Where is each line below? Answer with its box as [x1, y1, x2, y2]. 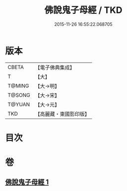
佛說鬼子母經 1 [5, 178, 49, 187]
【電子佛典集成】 [35, 64, 75, 71]
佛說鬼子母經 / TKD [44, 4, 123, 16]
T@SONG [7, 91, 31, 98]
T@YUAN [7, 101, 30, 108]
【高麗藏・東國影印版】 [35, 110, 90, 117]
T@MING [7, 82, 29, 89]
